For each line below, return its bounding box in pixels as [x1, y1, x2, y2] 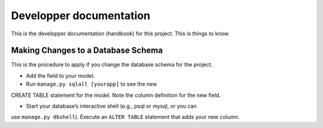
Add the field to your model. [26, 72, 95, 79]
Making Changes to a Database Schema [11, 45, 163, 56]
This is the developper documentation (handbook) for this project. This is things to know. [11, 30, 230, 37]
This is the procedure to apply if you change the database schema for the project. [11, 61, 213, 68]
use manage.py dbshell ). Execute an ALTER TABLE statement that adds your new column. [11, 114, 240, 121]
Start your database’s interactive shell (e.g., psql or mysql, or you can [26, 102, 197, 110]
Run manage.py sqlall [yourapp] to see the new [26, 81, 157, 88]
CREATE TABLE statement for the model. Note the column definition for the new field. [11, 92, 221, 99]
